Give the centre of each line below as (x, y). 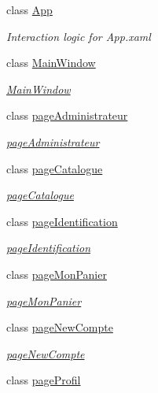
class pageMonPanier (57, 274)
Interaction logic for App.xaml (79, 36)
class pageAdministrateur (67, 115)
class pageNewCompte (60, 327)
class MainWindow (51, 63)
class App (29, 9)
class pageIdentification (62, 221)
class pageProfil (44, 380)
